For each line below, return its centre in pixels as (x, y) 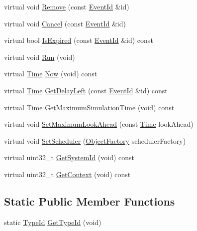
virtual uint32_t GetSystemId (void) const (69, 157)
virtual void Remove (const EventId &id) (67, 6)
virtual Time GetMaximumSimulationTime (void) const (89, 107)
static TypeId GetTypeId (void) (53, 222)
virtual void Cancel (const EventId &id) (65, 23)
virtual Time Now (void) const (51, 74)
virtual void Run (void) (40, 57)
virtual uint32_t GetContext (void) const (67, 174)
